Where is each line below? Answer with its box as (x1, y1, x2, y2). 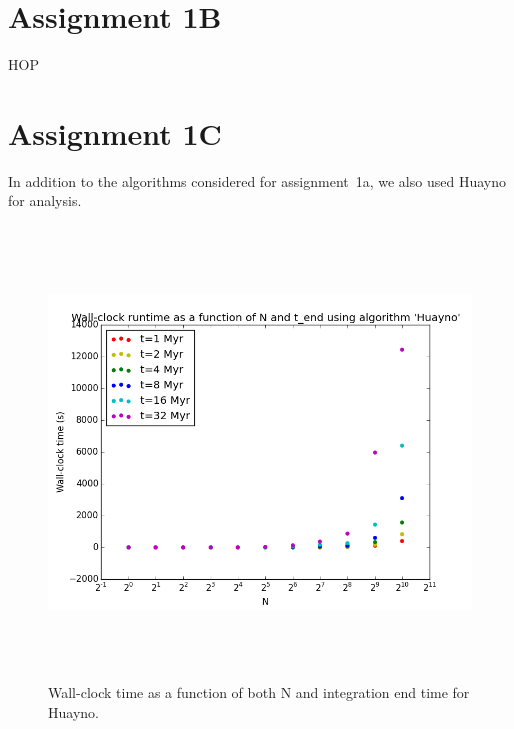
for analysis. (8, 190, 82, 211)
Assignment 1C (8, 112, 222, 153)
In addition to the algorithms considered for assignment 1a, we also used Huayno (8, 170, 506, 191)
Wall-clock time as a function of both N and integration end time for (48, 682, 470, 703)
